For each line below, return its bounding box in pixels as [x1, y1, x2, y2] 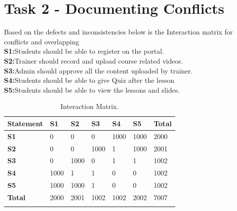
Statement [7, 118, 43, 128]
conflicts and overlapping [4, 36, 79, 46]
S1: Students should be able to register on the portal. [4, 46, 164, 56]
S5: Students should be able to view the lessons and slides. [4, 84, 180, 95]
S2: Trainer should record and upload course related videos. [4, 55, 183, 66]
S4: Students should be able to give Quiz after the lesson [4, 75, 174, 85]
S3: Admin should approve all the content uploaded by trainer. [4, 65, 193, 75]
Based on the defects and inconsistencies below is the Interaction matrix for [4, 27, 233, 37]
